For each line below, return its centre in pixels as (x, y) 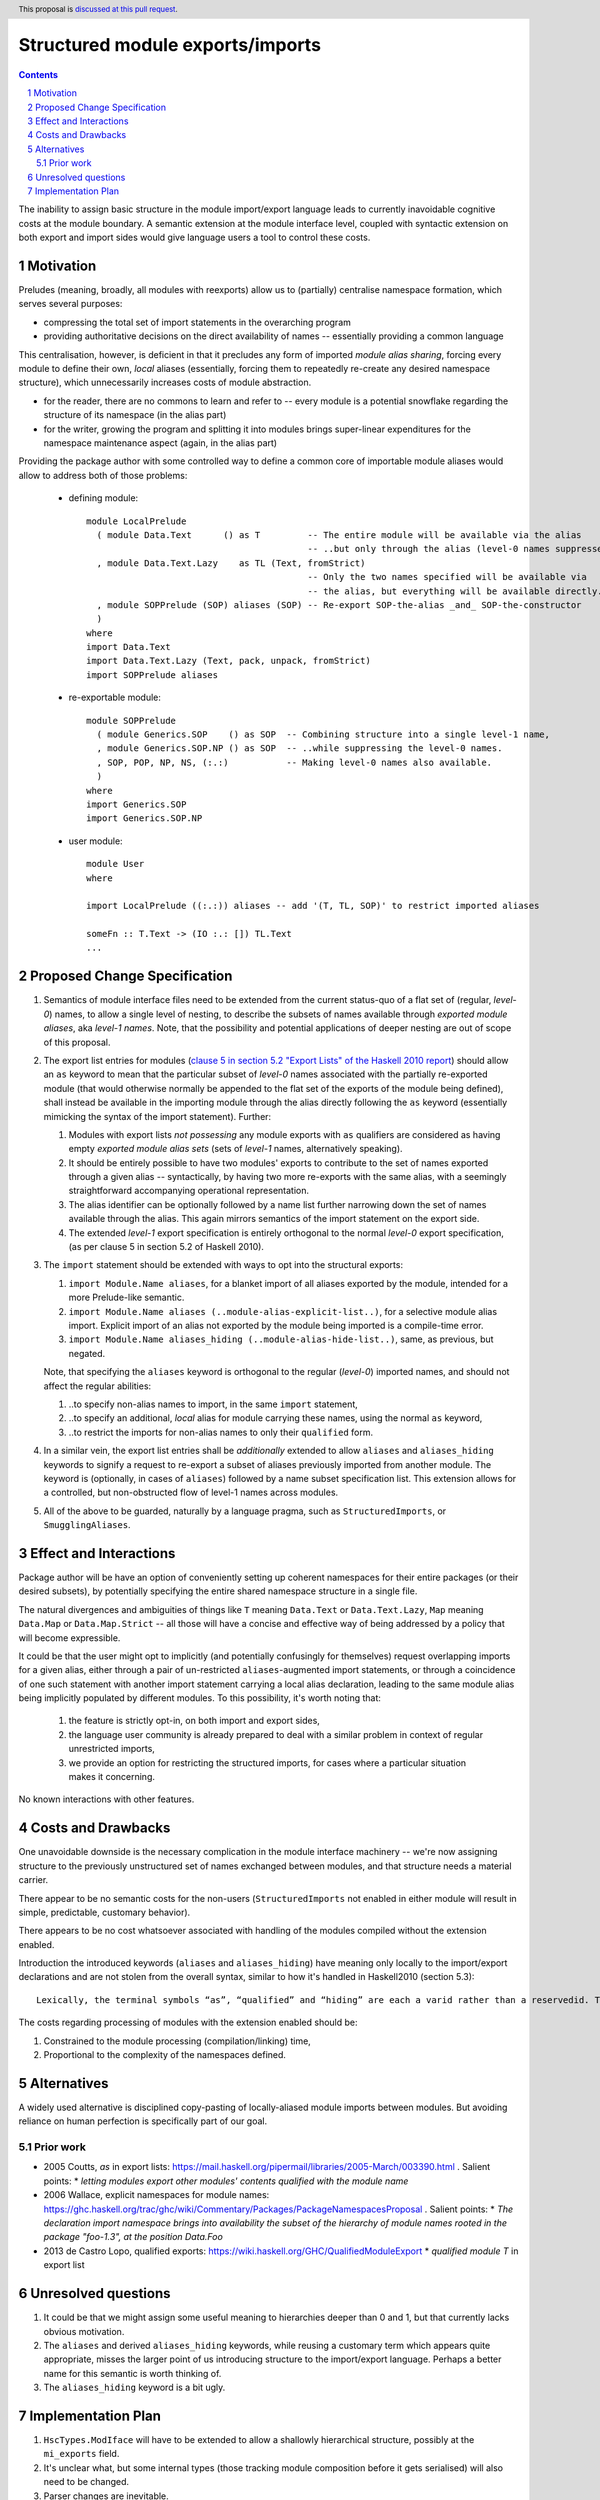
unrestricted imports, (111, 1749)
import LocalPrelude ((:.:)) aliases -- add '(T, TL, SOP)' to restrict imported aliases (313, 906)
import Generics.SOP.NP (144, 818)
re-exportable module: (115, 697)
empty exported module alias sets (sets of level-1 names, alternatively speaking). (236, 1149)
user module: (96, 841)
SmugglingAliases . (87, 1525)
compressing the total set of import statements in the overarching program (197, 322)
